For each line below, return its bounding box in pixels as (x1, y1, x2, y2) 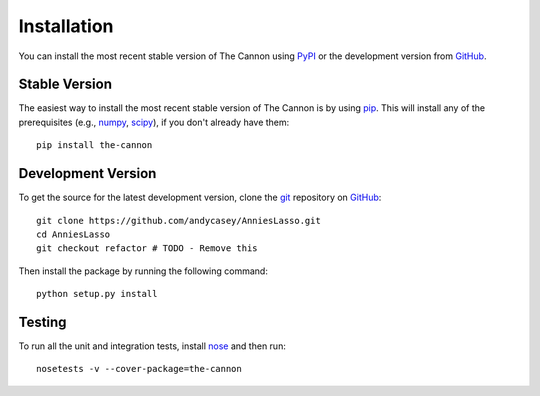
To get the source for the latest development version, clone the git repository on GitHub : (18, 191, 382, 204)
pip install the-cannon (36, 140, 153, 151)
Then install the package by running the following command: (18, 265, 269, 277)
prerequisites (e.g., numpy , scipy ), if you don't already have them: (18, 116, 290, 128)
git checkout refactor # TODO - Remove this (36, 243, 259, 254)
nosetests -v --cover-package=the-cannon (36, 363, 242, 375)
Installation (18, 15, 114, 37)
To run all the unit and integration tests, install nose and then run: (18, 340, 287, 352)
